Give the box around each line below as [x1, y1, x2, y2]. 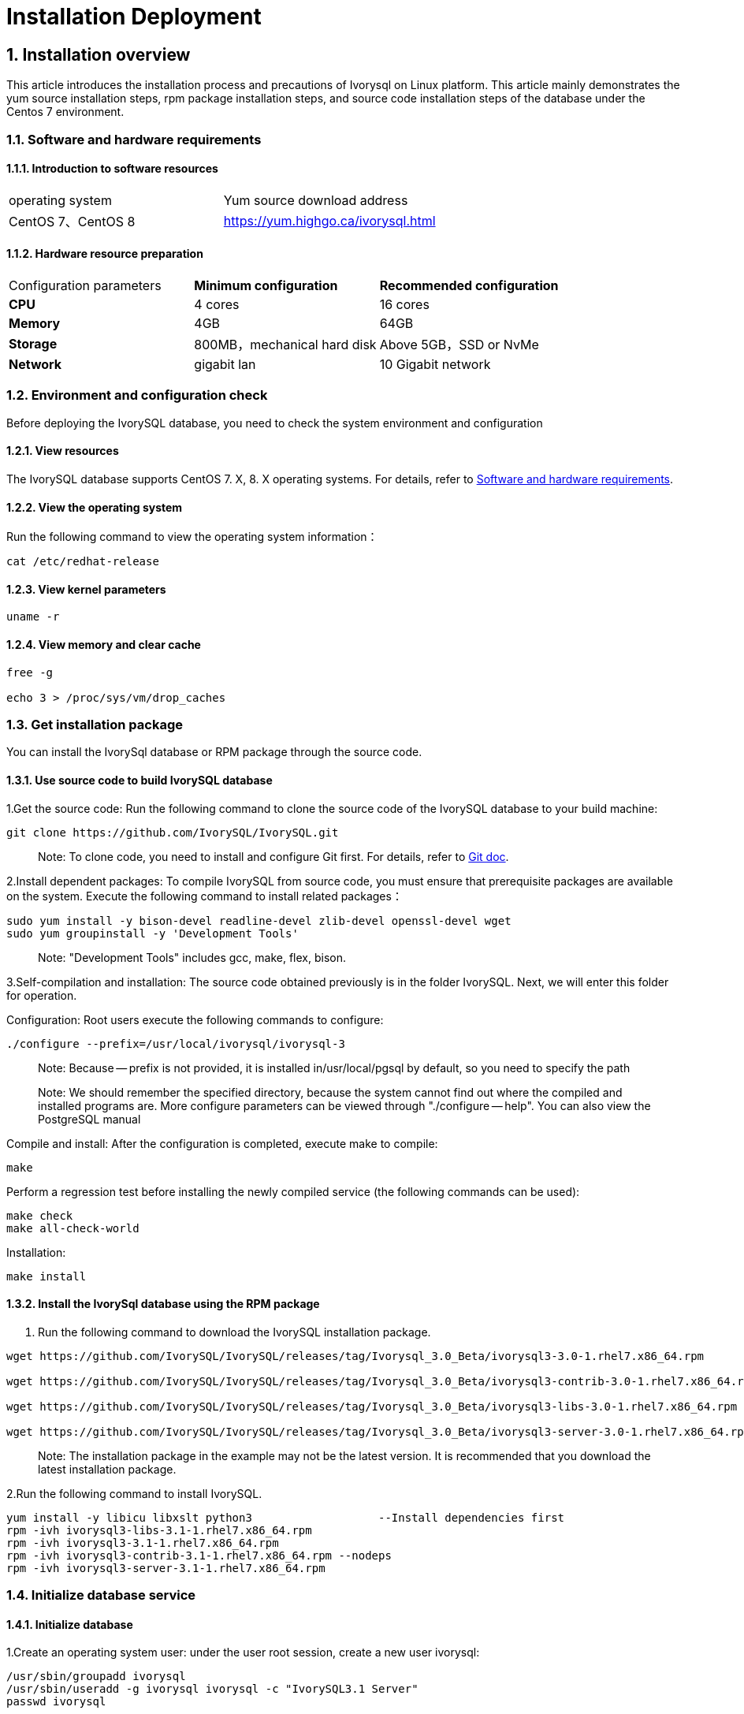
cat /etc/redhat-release [6, 555, 159, 568]
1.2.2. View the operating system [6, 500, 183, 514]
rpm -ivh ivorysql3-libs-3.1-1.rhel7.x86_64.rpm [6, 1523, 312, 1537]
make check [6, 1209, 73, 1222]
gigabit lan [194, 356, 256, 372]
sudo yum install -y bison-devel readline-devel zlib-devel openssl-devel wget [6, 914, 511, 927]
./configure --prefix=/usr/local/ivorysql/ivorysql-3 [6, 1037, 345, 1050]
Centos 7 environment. [6, 105, 125, 119]
